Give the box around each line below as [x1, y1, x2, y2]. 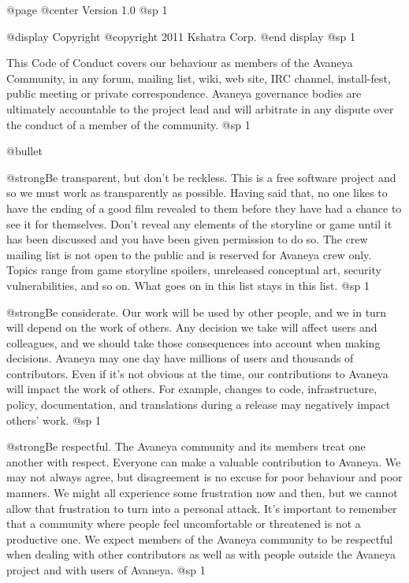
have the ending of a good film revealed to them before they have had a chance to [6, 199, 402, 216]
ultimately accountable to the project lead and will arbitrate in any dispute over [6, 100, 394, 117]
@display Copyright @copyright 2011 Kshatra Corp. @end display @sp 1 [6, 28, 356, 44]
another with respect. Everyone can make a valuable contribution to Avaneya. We [6, 453, 401, 470]
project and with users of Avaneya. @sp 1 [6, 562, 206, 577]
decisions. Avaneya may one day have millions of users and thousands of [6, 350, 354, 366]
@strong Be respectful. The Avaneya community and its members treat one [6, 438, 366, 455]
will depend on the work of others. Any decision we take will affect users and [6, 319, 377, 336]
